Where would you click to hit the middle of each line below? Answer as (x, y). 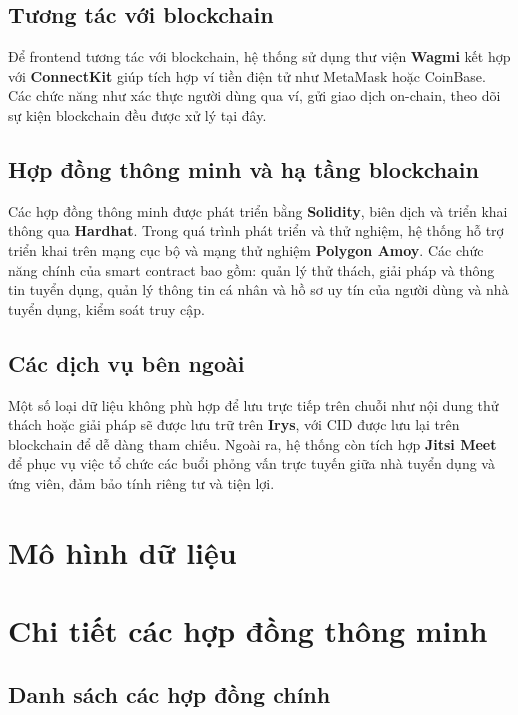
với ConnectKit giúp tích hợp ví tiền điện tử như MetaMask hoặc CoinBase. (247, 75)
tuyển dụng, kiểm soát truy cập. (106, 308)
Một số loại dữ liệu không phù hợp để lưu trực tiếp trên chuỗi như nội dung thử (253, 404)
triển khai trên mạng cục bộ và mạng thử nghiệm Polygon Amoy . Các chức (246, 249)
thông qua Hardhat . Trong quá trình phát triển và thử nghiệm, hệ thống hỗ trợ (256, 230)
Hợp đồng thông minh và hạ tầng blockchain (243, 168)
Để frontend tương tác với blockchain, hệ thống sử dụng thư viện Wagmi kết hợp (259, 56)
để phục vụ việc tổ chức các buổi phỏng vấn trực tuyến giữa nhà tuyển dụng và (251, 463)
